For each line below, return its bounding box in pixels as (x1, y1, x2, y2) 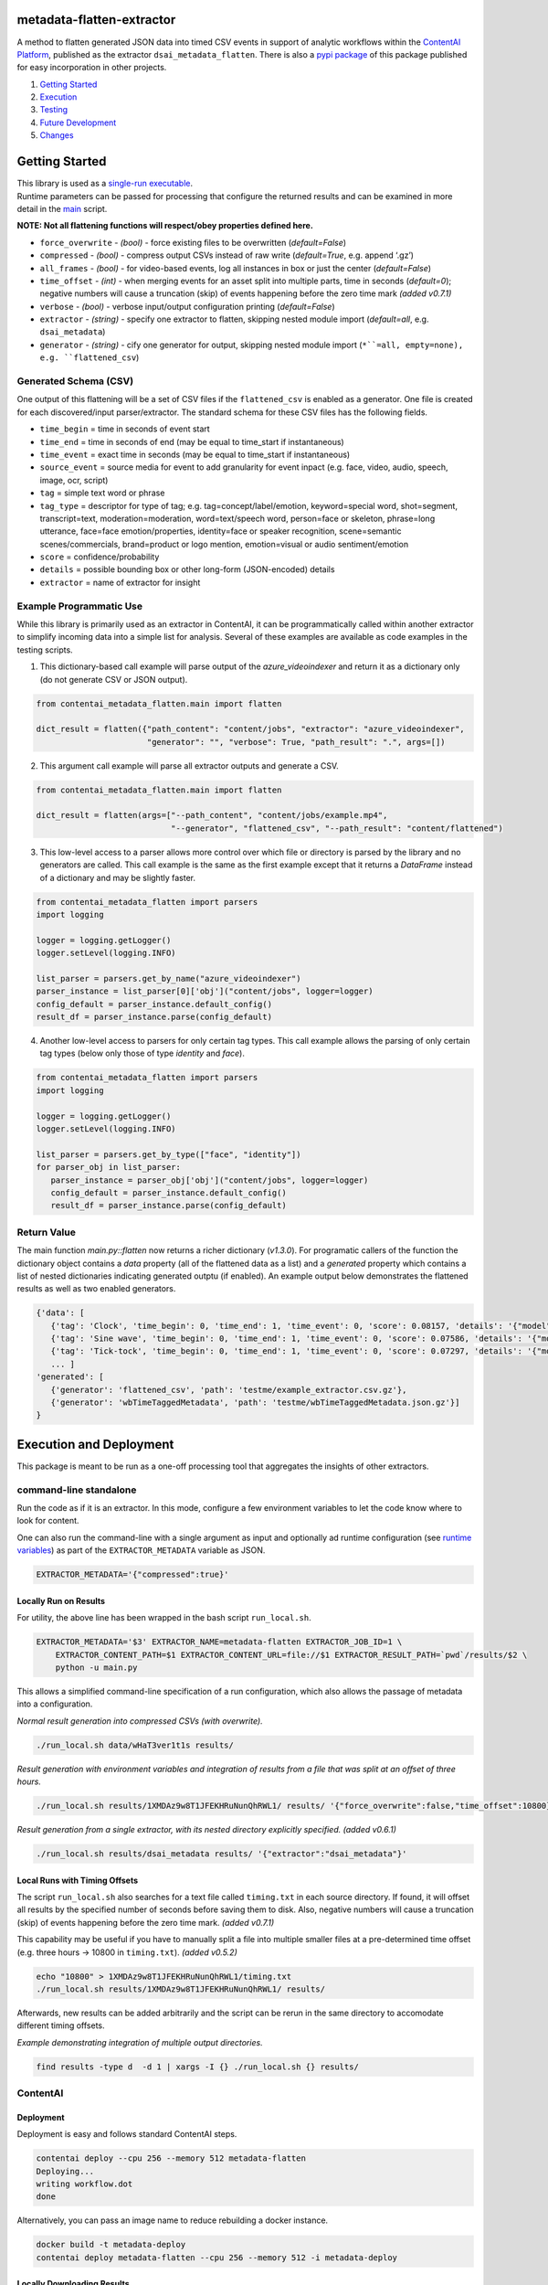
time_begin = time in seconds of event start (39, 423, 210, 434)
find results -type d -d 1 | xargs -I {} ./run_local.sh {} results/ (36, 2061, 360, 2072)
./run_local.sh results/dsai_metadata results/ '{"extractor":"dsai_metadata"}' (36, 1849, 407, 1859)
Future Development (39, 117, 117, 128)
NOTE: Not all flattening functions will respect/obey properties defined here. (16, 220, 314, 231)
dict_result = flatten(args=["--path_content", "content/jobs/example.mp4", (36, 810, 388, 821)
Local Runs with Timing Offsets (16, 1875, 139, 1886)
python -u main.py (55, 1662, 138, 1673)
